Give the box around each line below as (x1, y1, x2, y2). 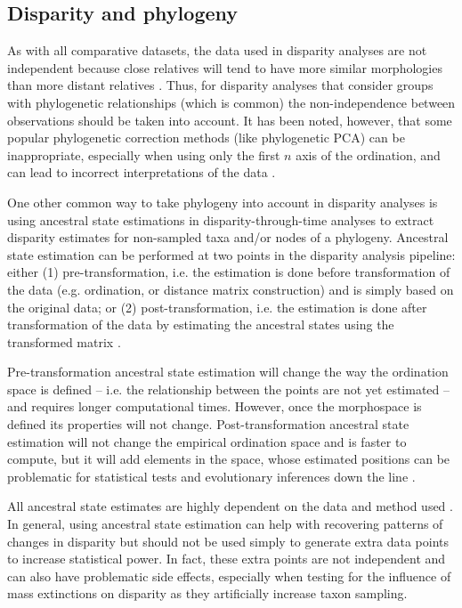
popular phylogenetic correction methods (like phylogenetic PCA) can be (7, 128, 405, 147)
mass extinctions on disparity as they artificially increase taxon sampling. (7, 584, 408, 603)
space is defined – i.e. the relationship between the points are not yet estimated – (7, 379, 450, 398)
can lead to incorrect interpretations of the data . (7, 163, 276, 182)
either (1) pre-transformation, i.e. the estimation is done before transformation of (7, 263, 450, 281)
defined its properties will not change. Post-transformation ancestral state (7, 415, 409, 434)
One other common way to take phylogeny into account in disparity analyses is (7, 192, 438, 211)
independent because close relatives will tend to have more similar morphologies (7, 58, 442, 77)
